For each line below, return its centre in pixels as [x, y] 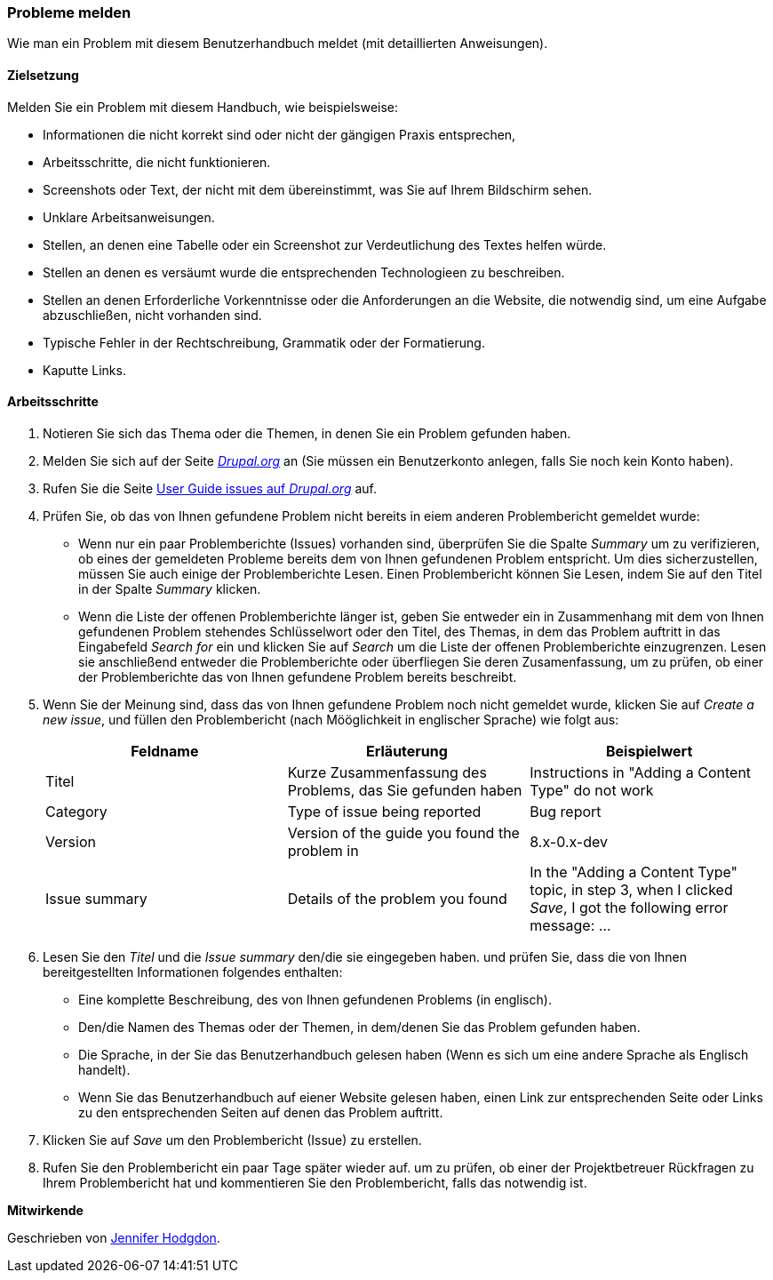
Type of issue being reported [384, 811]
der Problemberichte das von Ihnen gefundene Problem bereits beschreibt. [298, 676]
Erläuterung [407, 751]
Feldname [165, 751]
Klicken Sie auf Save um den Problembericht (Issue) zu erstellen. [232, 1140]
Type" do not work [592, 790]
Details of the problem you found [397, 898]
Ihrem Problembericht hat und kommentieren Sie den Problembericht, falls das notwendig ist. [315, 1182]
